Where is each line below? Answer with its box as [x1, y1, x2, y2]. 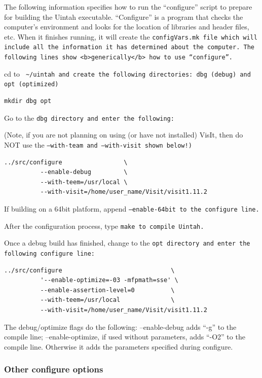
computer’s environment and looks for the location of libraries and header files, [4, 21, 249, 32]
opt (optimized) [4, 81, 59, 88]
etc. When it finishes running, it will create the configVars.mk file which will [4, 31, 257, 42]
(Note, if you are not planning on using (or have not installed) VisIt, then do [4, 129, 243, 140]
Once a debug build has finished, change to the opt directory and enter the [4, 237, 250, 248]
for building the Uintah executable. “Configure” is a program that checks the [4, 11, 243, 22]
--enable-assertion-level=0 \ [40, 286, 175, 294]
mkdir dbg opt [4, 97, 52, 105]
